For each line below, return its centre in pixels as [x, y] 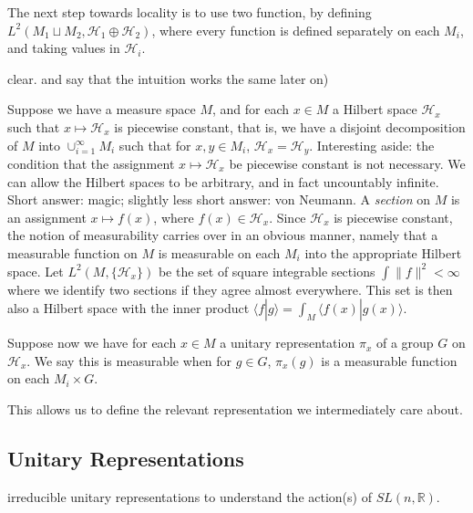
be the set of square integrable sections [267, 271]
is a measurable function [389, 360]
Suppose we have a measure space [102, 109]
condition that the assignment [91, 164]
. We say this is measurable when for [129, 360]
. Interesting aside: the [372, 145]
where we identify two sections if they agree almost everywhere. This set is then [230, 289]
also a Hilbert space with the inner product [129, 308]
